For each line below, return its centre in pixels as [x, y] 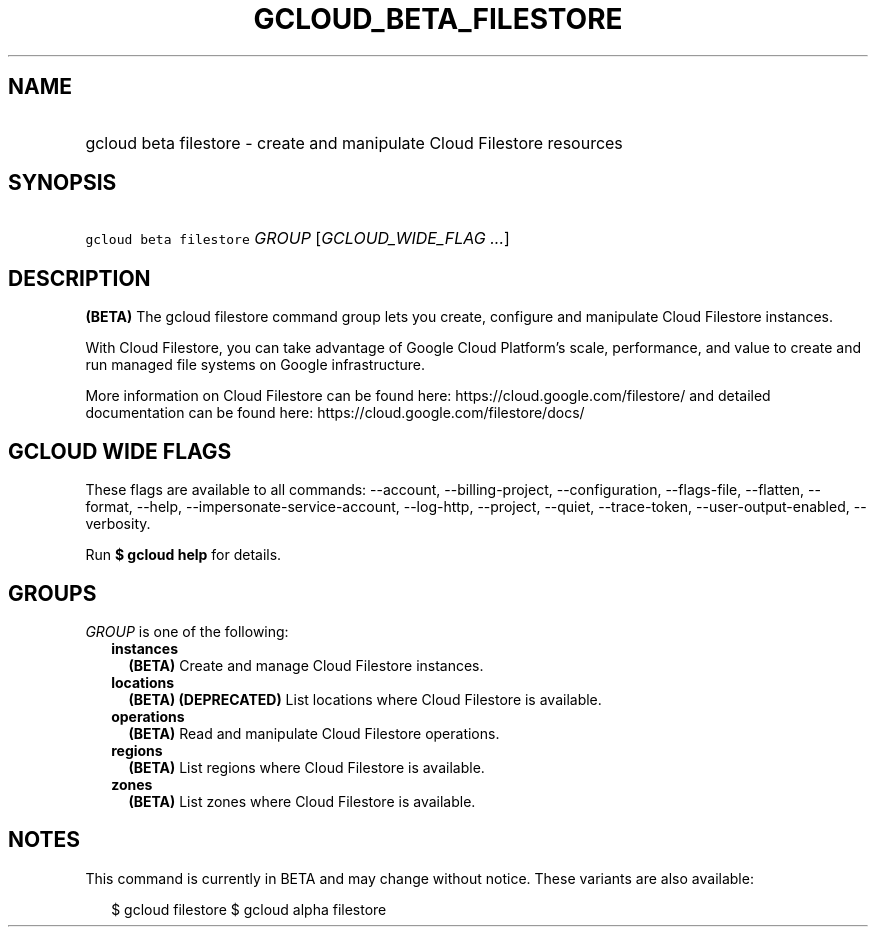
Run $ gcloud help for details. [183, 555]
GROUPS [52, 593]
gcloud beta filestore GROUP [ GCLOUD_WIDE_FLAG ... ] [297, 238]
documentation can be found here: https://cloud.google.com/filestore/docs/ [335, 413]
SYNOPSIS [62, 183]
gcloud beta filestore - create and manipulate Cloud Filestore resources [354, 142]
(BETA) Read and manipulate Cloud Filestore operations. [314, 733]
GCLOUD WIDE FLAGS [120, 451]
